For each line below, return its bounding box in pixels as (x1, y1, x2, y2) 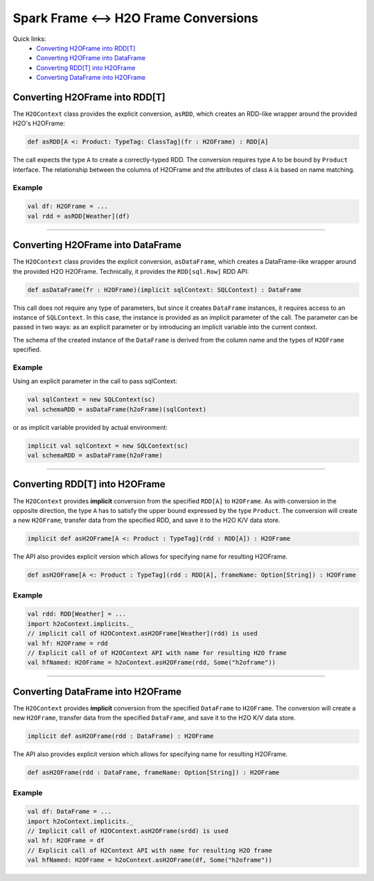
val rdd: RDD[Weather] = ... (27, 610, 127, 618)
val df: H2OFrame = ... (27, 202, 109, 211)
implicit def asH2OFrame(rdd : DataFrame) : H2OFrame (27, 732, 214, 740)
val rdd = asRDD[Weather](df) (27, 212, 130, 220)
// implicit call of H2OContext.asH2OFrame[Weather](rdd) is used (27, 629, 258, 638)
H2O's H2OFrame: (12, 119, 66, 128)
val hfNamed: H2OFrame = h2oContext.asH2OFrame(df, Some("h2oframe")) (27, 856, 273, 864)
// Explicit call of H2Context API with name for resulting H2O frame (27, 846, 273, 854)
